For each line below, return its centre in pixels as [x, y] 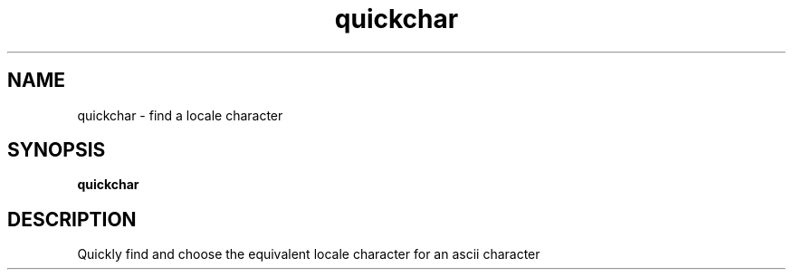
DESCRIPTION [72, 219]
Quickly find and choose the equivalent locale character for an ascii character [309, 254]
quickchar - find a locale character [180, 115]
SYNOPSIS [57, 150]
